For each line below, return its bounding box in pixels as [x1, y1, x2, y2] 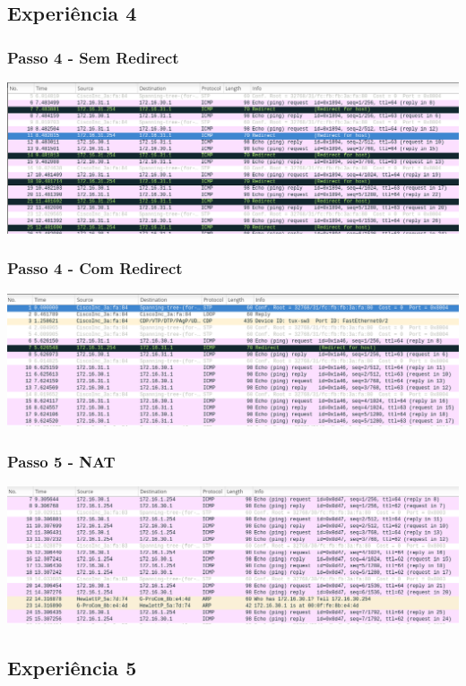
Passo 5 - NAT [7, 450, 116, 472]
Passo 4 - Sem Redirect [7, 46, 179, 68]
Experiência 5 [7, 654, 137, 682]
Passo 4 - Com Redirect [7, 257, 183, 279]
